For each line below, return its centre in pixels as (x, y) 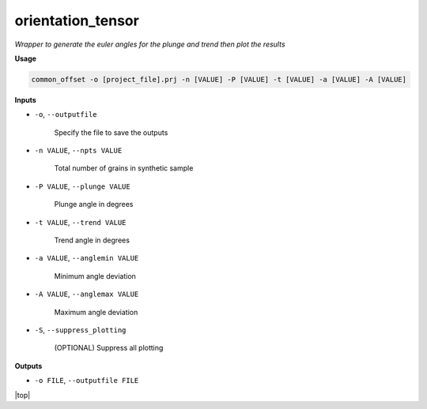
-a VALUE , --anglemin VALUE (87, 258)
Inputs (26, 99)
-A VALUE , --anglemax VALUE (87, 294)
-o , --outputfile (66, 114)
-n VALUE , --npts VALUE (78, 151)
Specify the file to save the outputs (111, 132)
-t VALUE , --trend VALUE (80, 222)
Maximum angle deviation (96, 312)
